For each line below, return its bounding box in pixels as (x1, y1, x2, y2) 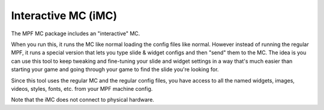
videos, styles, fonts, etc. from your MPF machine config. (11, 85, 153, 92)
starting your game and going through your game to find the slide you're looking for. (11, 66, 219, 73)
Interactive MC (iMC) (11, 9, 118, 22)
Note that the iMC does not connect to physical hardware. (11, 96, 154, 103)
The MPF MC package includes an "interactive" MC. (11, 30, 140, 37)
